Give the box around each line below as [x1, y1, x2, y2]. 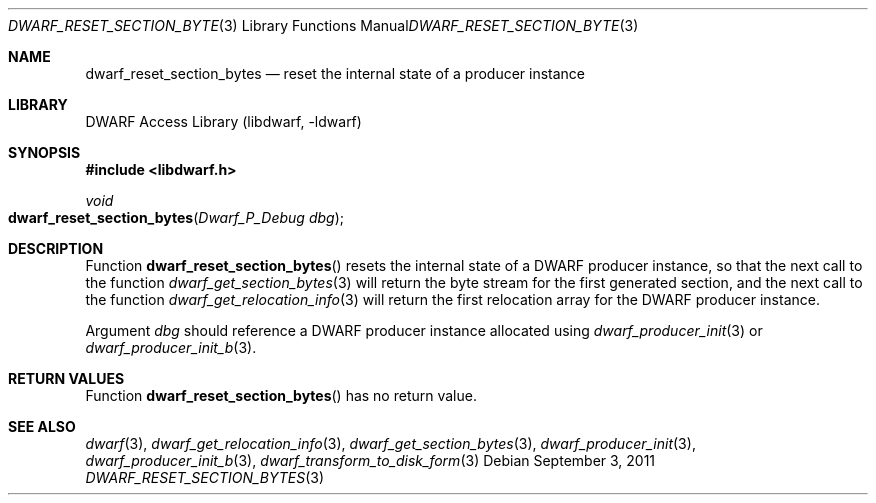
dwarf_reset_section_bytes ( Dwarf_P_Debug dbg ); [8, 209, 344, 226]
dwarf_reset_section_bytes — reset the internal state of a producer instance [85, 65, 586, 82]
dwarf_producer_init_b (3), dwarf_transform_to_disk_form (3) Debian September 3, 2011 [85, 452, 656, 469]
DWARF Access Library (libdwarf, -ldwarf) [85, 113, 362, 130]
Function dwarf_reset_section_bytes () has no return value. [85, 387, 477, 404]
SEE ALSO [8, 418, 76, 435]
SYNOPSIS [8, 144, 81, 161]
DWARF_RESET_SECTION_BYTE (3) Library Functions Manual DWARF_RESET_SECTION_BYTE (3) [8, 17, 639, 34]
